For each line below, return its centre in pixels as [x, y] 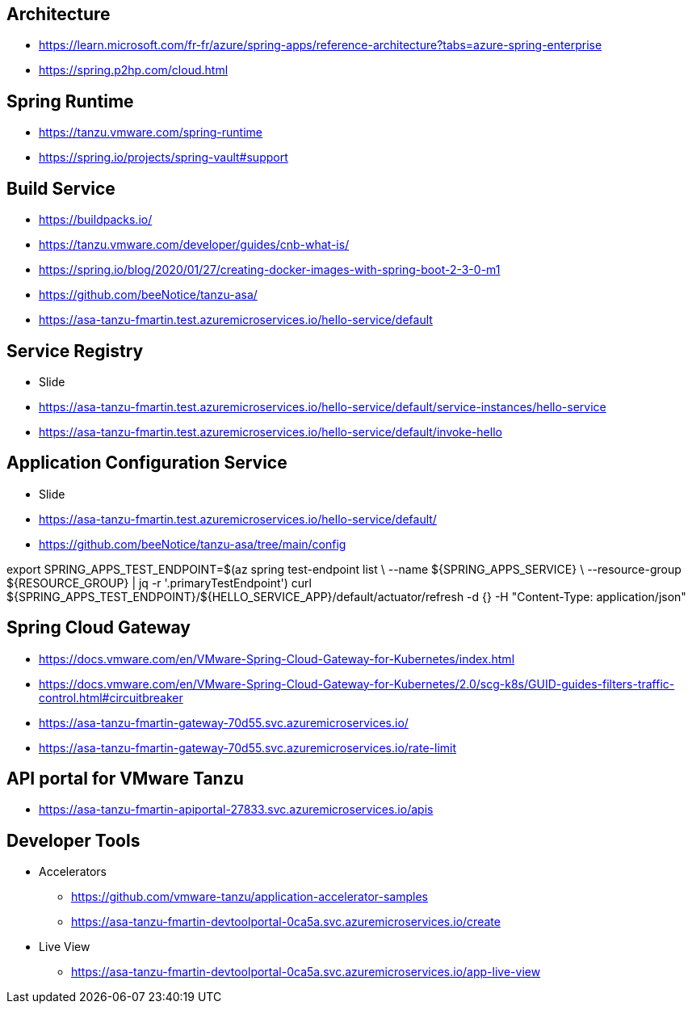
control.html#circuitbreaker [111, 697]
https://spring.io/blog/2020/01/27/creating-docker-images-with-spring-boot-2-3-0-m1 [270, 270]
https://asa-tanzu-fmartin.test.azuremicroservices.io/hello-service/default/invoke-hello [271, 431]
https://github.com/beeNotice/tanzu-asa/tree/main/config [193, 544]
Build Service [61, 188]
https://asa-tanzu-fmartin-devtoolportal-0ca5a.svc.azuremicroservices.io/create [286, 922]
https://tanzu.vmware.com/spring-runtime [151, 133]
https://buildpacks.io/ [96, 220]
